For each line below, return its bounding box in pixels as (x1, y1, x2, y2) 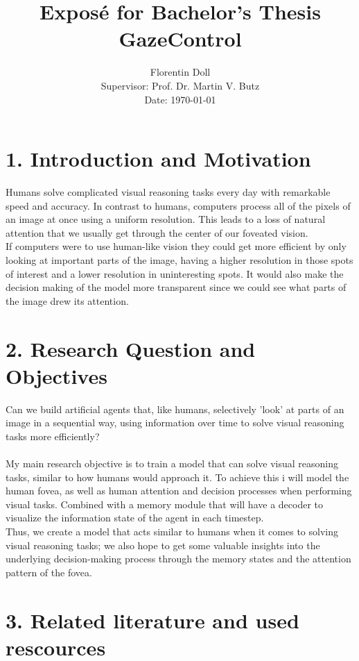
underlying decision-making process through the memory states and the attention (6, 551, 351, 566)
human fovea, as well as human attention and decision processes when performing (6, 483, 352, 498)
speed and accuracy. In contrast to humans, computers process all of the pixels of (6, 198, 351, 212)
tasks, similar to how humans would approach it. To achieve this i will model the (6, 469, 349, 484)
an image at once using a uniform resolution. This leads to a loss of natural (6, 212, 326, 226)
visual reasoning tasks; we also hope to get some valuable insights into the (6, 537, 320, 552)
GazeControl (119, 24, 242, 53)
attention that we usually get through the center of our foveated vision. (6, 225, 308, 240)
